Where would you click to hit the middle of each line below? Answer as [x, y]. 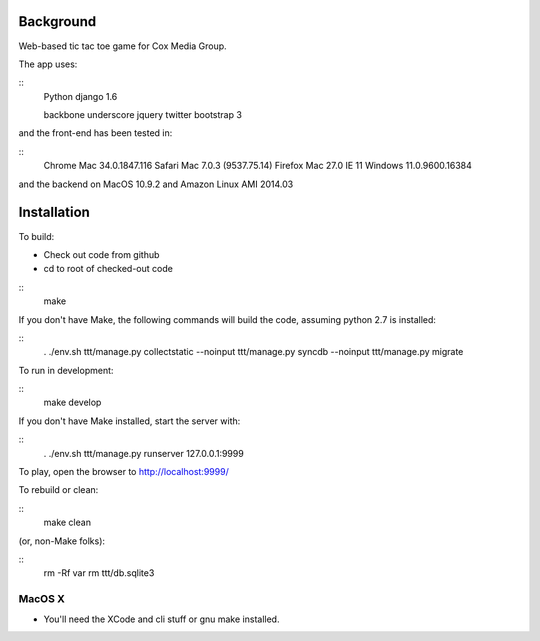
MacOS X [41, 599]
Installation [54, 212]
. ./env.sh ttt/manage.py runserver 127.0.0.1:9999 [143, 453]
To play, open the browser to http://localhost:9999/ [123, 472]
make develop [72, 402]
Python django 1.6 [80, 96]
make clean [67, 522]
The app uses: [48, 64]
